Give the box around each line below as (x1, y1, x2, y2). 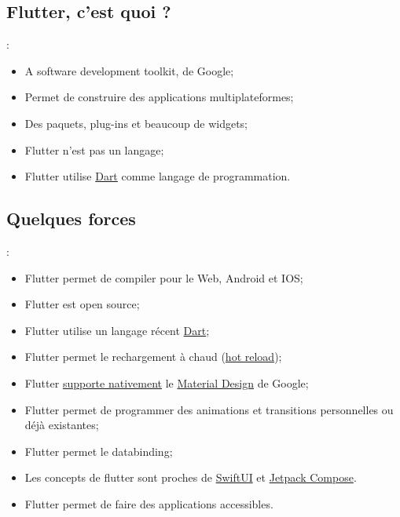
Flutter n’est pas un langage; (24, 141, 164, 158)
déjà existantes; (24, 417, 99, 433)
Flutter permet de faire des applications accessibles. (24, 495, 273, 512)
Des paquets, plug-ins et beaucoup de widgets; (24, 115, 248, 131)
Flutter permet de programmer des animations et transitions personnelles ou (24, 401, 394, 417)
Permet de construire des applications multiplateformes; (24, 89, 294, 105)
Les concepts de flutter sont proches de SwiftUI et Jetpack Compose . (24, 469, 357, 486)
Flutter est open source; (24, 296, 140, 312)
